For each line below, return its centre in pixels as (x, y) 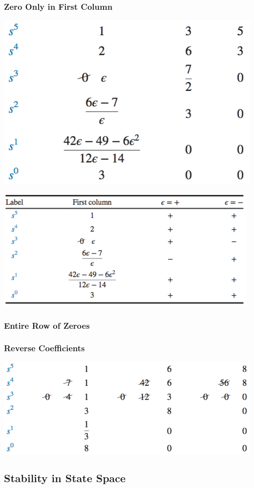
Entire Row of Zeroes (47, 325)
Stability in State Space (65, 478)
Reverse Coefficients (44, 348)
